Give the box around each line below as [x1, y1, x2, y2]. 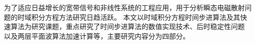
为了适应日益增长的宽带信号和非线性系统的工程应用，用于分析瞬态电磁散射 [4, 2, 245, 12]
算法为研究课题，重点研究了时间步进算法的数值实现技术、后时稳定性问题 [10, 21, 245, 31]
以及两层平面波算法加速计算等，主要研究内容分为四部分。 [4, 30, 190, 41]
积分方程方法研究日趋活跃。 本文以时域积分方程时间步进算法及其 [31, 12, 240, 22]
